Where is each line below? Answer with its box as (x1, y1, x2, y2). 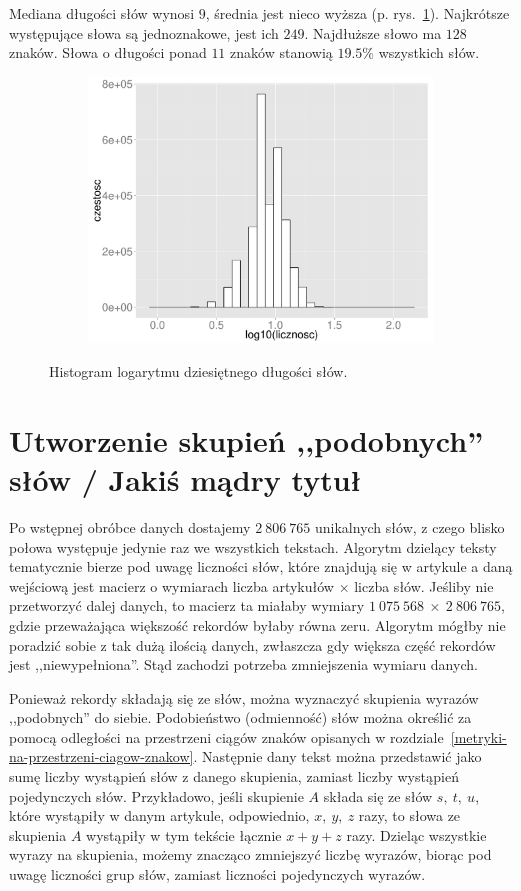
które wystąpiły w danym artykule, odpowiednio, (9, 805, 310, 826)
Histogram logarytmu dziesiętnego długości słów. (49, 361, 348, 382)
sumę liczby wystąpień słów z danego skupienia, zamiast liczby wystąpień (9, 766, 460, 787)
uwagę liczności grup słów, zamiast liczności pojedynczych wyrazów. (9, 864, 426, 885)
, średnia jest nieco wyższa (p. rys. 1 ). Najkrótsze (205, 3, 510, 23)
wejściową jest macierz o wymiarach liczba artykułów (9, 575, 334, 596)
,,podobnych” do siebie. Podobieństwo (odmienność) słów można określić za (9, 707, 472, 728)
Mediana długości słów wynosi (9, 3, 195, 23)
